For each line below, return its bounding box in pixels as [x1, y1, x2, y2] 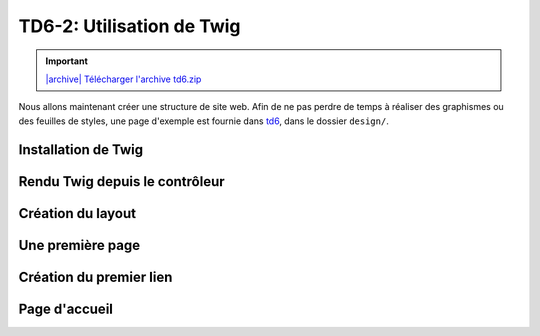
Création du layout [18, 205, 137, 222]
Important [45, 55, 89, 67]
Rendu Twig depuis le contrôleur [18, 173, 225, 190]
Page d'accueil [18, 300, 114, 317]
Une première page [18, 236, 141, 254]
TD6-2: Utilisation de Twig [18, 15, 241, 37]
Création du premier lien [18, 268, 173, 285]
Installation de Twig [18, 141, 144, 158]
